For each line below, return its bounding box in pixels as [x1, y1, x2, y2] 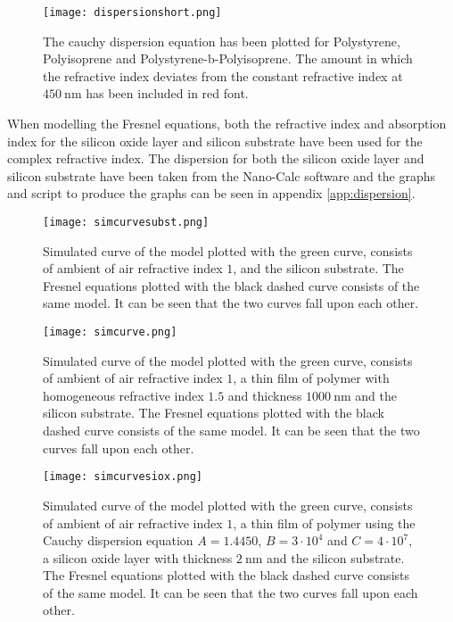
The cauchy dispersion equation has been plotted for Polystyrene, [43, 31, 400, 50]
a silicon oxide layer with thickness [43, 548, 233, 567]
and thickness [227, 386, 302, 404]
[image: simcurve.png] [43, 326, 177, 339]
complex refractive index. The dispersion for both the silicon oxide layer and [7, 149, 424, 168]
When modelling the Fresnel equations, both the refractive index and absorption [7, 114, 447, 133]
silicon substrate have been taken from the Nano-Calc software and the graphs [7, 166, 436, 185]
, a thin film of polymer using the [233, 513, 416, 532]
